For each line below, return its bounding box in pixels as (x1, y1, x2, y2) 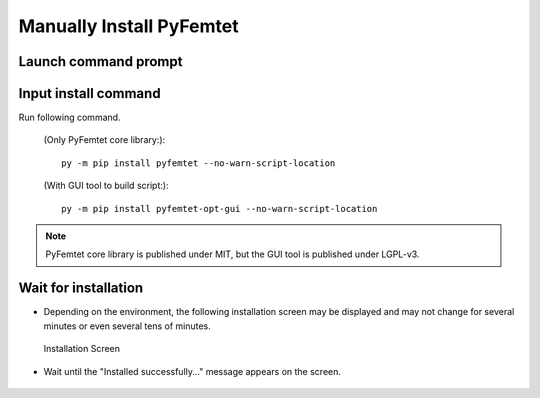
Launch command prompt (18, 53, 183, 70)
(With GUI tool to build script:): (43, 180, 169, 192)
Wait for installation (18, 280, 144, 297)
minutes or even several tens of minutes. (43, 320, 212, 332)
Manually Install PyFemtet (18, 15, 239, 37)
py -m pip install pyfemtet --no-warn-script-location (61, 157, 336, 169)
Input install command (18, 85, 161, 102)
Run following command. (18, 111, 121, 124)
